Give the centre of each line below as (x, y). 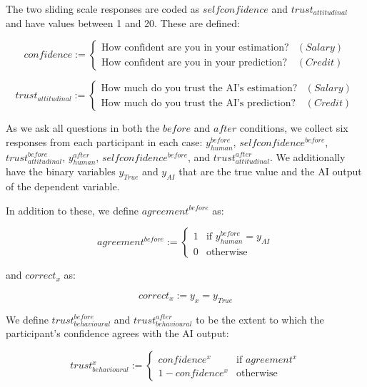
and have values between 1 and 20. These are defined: (123, 22)
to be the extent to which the (260, 319)
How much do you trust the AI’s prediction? (198, 103)
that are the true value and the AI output (270, 171)
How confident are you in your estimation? (195, 47)
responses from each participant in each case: (104, 141)
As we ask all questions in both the (83, 128)
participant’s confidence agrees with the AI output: (117, 333)
